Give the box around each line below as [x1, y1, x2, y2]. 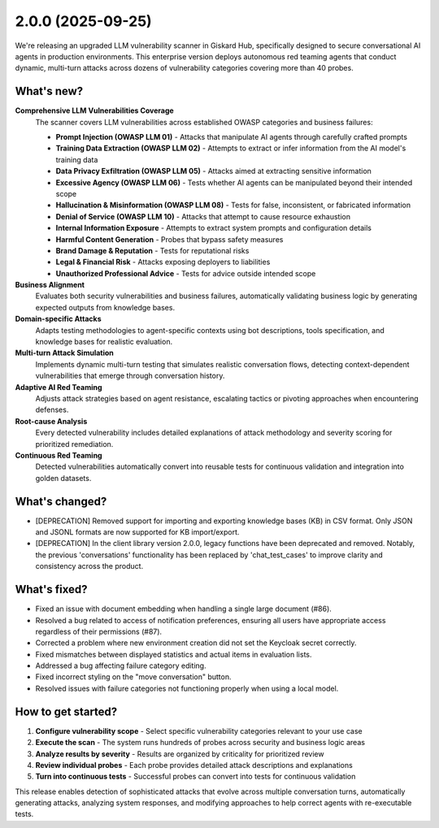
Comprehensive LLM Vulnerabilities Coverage [15, 106, 174, 115]
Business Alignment [15, 280, 85, 290]
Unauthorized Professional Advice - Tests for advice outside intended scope [55, 268, 316, 278]
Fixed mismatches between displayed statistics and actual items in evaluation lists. [35, 649, 312, 659]
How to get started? [15, 704, 118, 718]
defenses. [35, 405, 69, 414]
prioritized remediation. [35, 439, 114, 449]
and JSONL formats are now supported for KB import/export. [35, 527, 240, 537]
